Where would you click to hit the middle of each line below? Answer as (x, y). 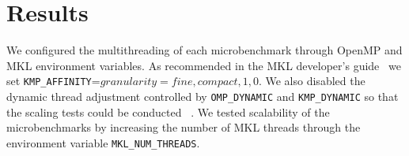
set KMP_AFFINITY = (53, 81)
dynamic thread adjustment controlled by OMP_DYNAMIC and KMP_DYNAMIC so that (203, 96)
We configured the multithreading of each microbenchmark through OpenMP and (204, 50)
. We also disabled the (312, 81)
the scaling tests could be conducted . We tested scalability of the (168, 111)
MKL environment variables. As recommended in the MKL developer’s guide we (204, 65)
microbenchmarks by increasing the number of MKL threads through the (184, 127)
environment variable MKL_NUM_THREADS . (103, 142)
